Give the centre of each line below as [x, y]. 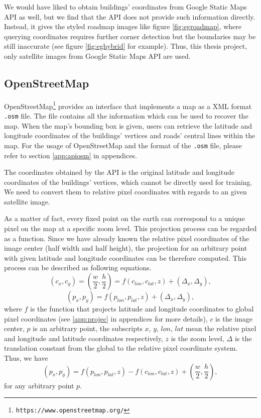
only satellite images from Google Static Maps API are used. [97, 56]
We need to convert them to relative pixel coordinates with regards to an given [125, 192]
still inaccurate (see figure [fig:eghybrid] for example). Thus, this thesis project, [126, 46]
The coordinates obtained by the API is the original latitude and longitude [119, 172]
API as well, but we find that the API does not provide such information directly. [130, 16]
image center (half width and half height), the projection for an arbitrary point [126, 248]
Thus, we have [26, 358]
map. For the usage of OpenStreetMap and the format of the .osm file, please [123, 145]
